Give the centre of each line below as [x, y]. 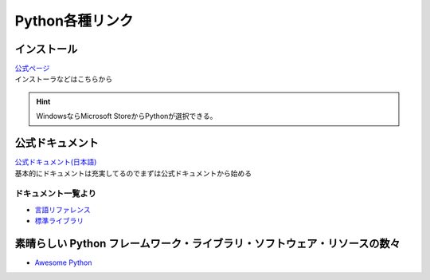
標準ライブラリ [59, 221]
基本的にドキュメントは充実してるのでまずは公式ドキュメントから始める [133, 173]
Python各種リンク [74, 21]
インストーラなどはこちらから [64, 79]
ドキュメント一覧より [56, 194]
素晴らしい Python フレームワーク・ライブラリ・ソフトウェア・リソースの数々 [208, 243]
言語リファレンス [63, 209]
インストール [46, 49]
